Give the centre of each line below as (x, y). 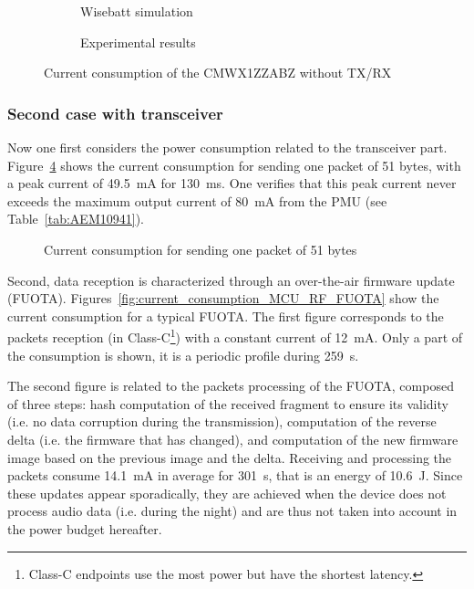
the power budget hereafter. (85, 528)
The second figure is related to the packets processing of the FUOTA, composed (231, 386)
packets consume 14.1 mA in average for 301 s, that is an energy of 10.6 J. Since (235, 475)
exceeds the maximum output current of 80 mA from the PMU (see (197, 200)
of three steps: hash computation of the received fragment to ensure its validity (228, 403)
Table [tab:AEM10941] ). (76, 219)
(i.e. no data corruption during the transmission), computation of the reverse (222, 421)
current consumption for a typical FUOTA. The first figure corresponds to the (226, 316)
